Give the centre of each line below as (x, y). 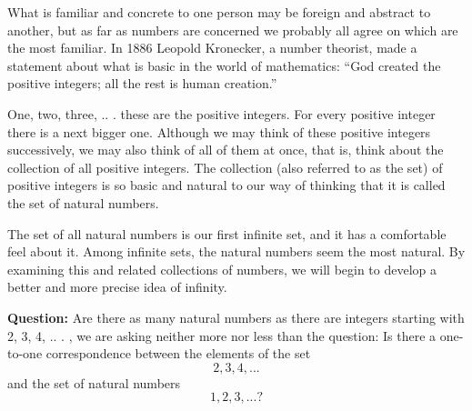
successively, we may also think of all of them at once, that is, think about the (226, 150)
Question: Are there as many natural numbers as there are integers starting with (236, 317)
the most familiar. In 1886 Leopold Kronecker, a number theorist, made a (212, 48)
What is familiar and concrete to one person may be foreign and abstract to (219, 12)
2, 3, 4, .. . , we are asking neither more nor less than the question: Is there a (222, 335)
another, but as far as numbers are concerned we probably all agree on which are (233, 30)
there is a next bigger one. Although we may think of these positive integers (219, 131)
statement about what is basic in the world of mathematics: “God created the (224, 65)
